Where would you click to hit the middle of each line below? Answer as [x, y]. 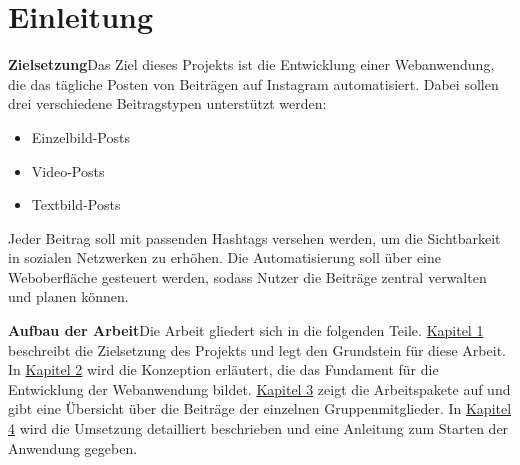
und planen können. [68, 296]
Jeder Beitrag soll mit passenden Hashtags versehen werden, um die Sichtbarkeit [254, 237]
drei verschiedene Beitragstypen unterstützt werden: [167, 103]
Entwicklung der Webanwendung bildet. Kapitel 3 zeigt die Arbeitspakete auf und [259, 388]
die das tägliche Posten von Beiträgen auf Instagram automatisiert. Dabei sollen [253, 83]
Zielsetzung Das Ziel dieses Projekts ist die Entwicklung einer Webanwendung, [251, 64]
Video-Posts [68, 170]
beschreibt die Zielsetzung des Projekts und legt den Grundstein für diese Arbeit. [257, 349]
